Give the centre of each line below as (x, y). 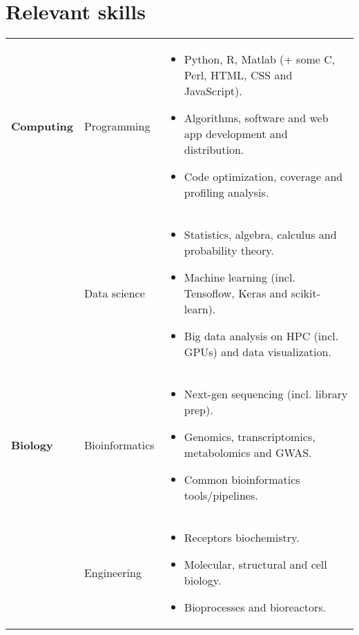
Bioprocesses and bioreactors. (255, 607)
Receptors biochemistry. (242, 538)
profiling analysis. (226, 193)
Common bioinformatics (242, 480)
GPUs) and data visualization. (258, 352)
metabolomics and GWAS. (248, 453)
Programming (117, 126)
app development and (236, 134)
